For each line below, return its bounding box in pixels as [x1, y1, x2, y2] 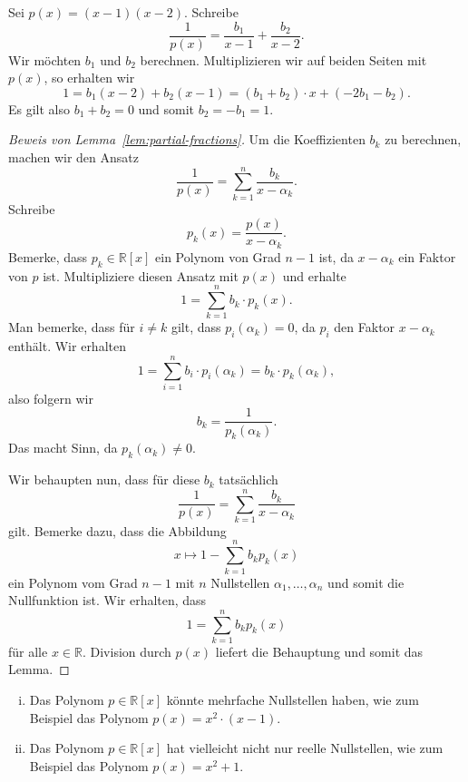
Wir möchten [8, 50, 82, 69]
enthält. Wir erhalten [8, 337, 126, 356]
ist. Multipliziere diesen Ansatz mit [43, 266, 239, 285]
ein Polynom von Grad [155, 247, 281, 266]
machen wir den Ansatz [8, 148, 139, 167]
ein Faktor [398, 247, 456, 266]
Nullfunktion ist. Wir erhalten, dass [8, 591, 207, 610]
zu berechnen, [385, 130, 462, 149]
